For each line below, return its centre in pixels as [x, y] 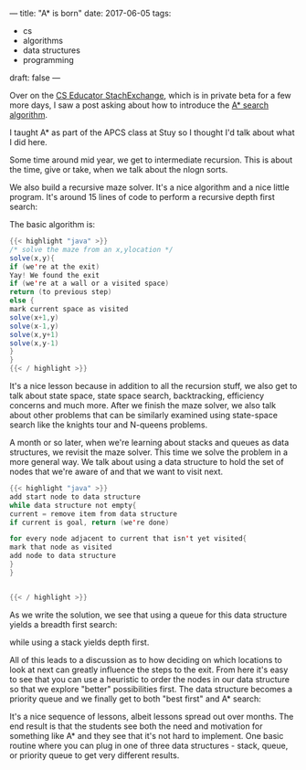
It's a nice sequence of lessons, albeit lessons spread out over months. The [152, 716]
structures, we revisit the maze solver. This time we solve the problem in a [149, 452]
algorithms [43, 41]
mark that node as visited [61, 547]
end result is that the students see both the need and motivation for [136, 726]
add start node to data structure [75, 497]
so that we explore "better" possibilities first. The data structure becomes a [151, 689]
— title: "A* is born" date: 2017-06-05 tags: [90, 13]
